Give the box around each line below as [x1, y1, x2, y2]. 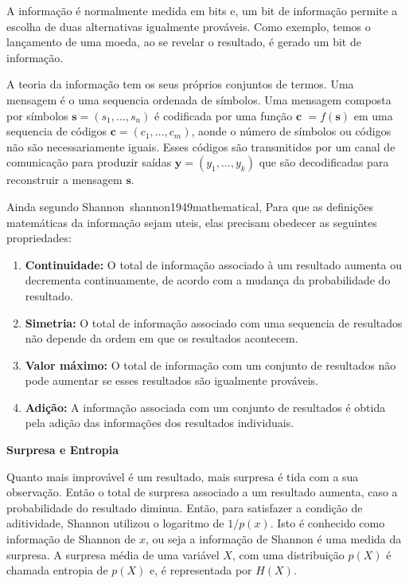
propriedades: [6, 229, 72, 246]
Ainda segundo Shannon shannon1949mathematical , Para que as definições [6, 198, 374, 214]
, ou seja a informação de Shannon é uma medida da [145, 531, 402, 547]
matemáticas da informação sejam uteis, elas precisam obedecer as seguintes [6, 214, 377, 230]
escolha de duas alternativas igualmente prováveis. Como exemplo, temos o [6, 18, 371, 34]
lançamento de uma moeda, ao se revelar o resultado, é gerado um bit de [6, 33, 361, 50]
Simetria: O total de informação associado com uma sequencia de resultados [25, 314, 403, 331]
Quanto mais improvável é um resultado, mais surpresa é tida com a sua [6, 468, 359, 484]
